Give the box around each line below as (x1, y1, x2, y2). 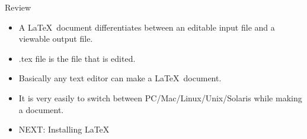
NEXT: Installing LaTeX (18, 123, 110, 135)
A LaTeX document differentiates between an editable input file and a (18, 21, 275, 33)
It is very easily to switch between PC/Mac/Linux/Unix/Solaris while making (18, 91, 302, 104)
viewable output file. (18, 32, 93, 45)
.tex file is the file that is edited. (18, 52, 136, 64)
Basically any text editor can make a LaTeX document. (18, 72, 222, 84)
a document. (18, 103, 64, 115)
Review (5, 1, 31, 13)
